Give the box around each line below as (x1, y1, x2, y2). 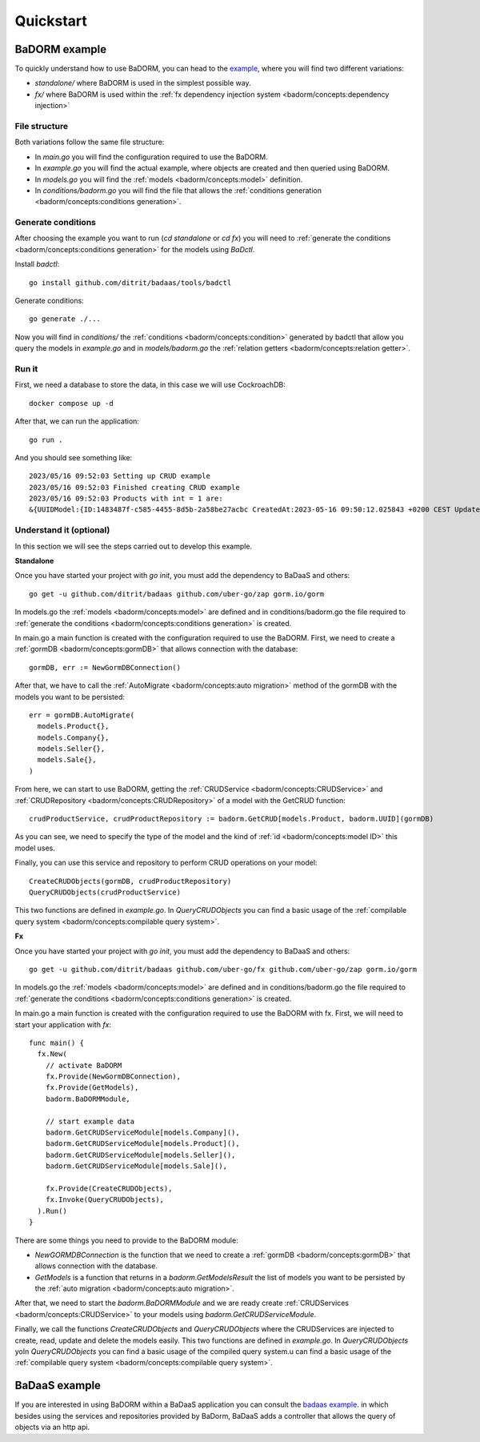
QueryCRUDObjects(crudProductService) (29, 887, 182, 897)
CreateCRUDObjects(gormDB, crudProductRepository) (29, 877, 232, 886)
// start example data (45, 1117, 135, 1126)
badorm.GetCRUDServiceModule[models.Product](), (45, 1139, 240, 1148)
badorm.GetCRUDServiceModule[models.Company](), (45, 1128, 240, 1137)
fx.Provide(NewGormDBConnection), (45, 1072, 182, 1081)
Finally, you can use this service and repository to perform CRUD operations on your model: (14, 858, 318, 868)
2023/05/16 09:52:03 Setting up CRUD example (29, 472, 211, 480)
